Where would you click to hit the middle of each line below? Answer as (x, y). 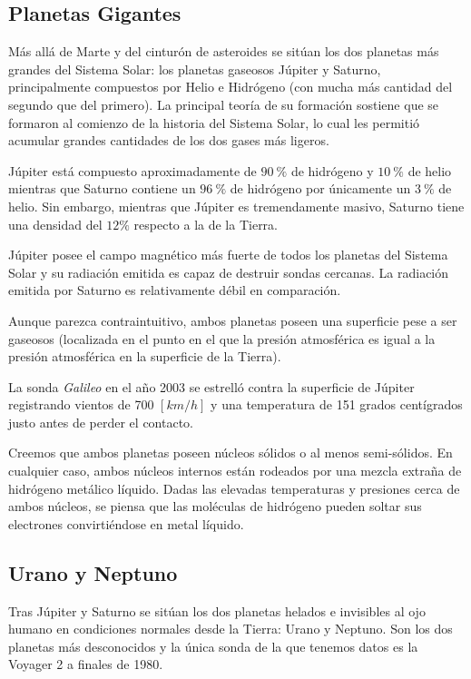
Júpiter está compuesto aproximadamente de (132, 170)
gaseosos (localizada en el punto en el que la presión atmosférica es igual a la (222, 338)
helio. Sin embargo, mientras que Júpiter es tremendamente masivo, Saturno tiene (236, 206)
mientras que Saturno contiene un (102, 188)
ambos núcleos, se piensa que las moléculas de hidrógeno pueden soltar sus (215, 506)
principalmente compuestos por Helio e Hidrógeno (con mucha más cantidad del (231, 87)
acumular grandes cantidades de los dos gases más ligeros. (169, 140)
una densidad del (55, 224)
